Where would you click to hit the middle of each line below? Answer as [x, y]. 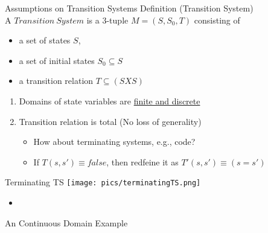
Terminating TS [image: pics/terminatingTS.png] [103, 182]
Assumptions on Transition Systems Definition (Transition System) [129, 8]
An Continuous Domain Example [66, 222]
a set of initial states [57, 60]
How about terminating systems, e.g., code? [114, 142]
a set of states [45, 40]
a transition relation [56, 81]
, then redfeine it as [142, 161]
